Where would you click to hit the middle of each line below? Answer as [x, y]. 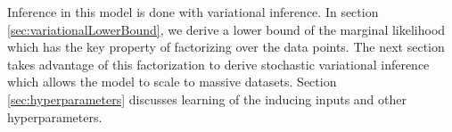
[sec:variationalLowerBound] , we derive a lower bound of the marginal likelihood [226, 29]
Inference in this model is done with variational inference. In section [193, 12]
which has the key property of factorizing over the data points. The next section [226, 47]
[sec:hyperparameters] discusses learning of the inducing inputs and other [207, 99]
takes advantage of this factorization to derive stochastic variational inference [218, 64]
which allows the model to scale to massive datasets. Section [172, 82]
